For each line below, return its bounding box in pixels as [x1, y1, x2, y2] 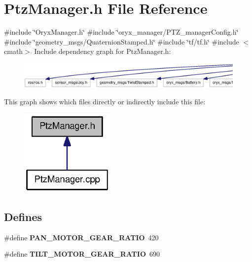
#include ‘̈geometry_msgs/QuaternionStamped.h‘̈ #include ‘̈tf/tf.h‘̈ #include [4, 36, 239, 46]
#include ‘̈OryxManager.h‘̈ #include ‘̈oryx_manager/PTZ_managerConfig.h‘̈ [4, 27, 239, 37]
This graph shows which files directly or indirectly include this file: [4, 96, 206, 107]
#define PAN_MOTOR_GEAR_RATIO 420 [4, 232, 159, 242]
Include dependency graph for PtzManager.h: [34, 46, 171, 56]
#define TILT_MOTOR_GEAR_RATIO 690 [4, 249, 160, 259]
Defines [4, 209, 42, 224]
